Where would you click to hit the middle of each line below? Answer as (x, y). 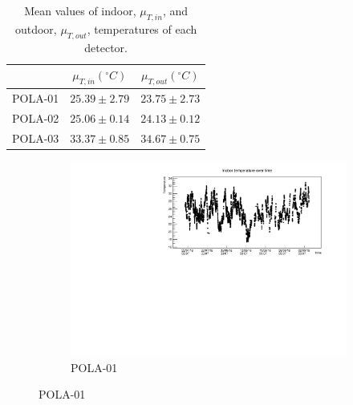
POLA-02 (36, 118)
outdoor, (36, 28)
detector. (106, 47)
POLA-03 (36, 138)
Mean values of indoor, (80, 10)
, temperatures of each (142, 28)
